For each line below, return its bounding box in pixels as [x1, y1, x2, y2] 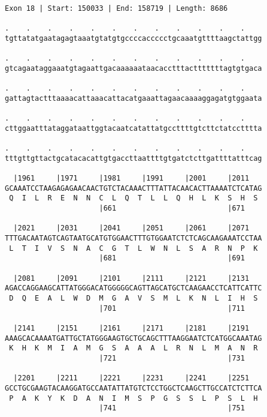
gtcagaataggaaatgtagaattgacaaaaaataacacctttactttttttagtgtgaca [5, 64, 262, 73]
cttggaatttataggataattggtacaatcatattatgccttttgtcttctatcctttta [5, 124, 262, 133]
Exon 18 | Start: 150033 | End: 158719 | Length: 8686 [5, 4, 228, 13]
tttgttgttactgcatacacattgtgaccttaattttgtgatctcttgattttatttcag [5, 154, 262, 163]
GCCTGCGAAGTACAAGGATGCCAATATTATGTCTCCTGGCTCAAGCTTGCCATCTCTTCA [5, 383, 262, 392]
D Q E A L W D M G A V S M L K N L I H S [9, 294, 258, 303]
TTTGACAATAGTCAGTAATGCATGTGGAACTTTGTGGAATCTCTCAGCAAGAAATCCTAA [5, 234, 262, 243]
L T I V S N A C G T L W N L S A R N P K [9, 244, 258, 253]
